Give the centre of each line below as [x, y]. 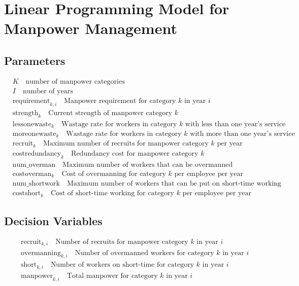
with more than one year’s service [242, 134]
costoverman [32, 174]
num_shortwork [36, 184]
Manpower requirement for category [120, 101]
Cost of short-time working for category [112, 193]
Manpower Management [91, 28]
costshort [27, 193]
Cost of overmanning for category [114, 174]
